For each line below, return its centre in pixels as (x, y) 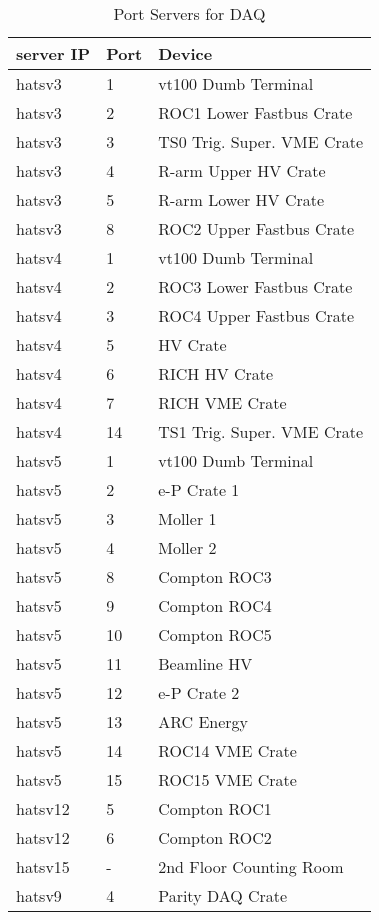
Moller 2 (187, 547)
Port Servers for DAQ (189, 13)
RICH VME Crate (222, 402)
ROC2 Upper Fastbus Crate (256, 228)
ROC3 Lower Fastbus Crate (255, 286)
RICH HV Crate (216, 373)
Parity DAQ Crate (223, 895)
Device (185, 53)
